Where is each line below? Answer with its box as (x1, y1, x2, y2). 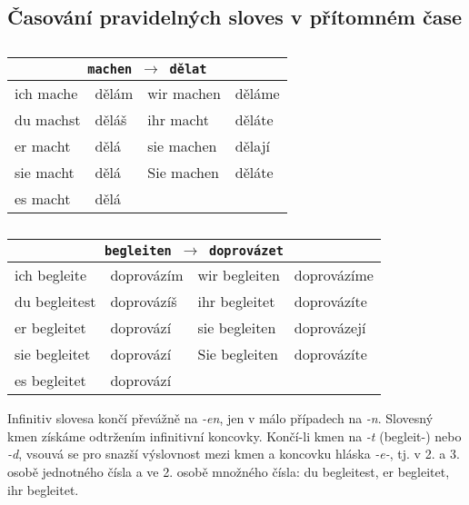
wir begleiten (197, 264, 280, 286)
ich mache (15, 83, 78, 104)
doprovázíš (110, 291, 177, 312)
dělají (234, 135, 271, 157)
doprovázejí (294, 317, 366, 339)
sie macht (15, 162, 75, 183)
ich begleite (15, 264, 87, 286)
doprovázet (208, 243, 284, 259)
